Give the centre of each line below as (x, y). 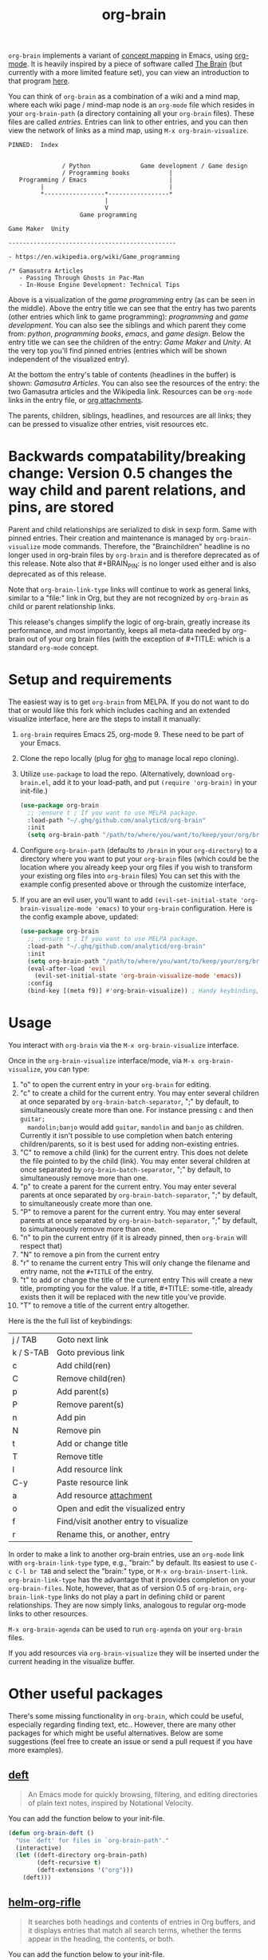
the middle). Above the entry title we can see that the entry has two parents (132, 309)
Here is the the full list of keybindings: (71, 1321)
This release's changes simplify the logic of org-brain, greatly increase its (129, 622)
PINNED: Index (33, 145)
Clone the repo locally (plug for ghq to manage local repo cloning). (129, 758)
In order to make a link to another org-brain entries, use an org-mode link (126, 1554)
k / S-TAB (31, 1352)
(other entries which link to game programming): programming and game (128, 317)
